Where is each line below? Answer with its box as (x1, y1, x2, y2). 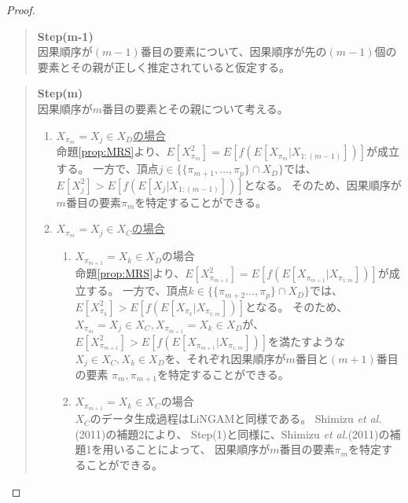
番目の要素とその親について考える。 (102, 100, 289, 116)
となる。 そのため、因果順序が (244, 176, 402, 193)
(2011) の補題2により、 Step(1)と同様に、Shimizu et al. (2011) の (75, 425, 390, 442)
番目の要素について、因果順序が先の (140, 43, 327, 60)
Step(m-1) (37, 28, 94, 44)
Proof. (6, 2, 35, 17)
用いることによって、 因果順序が (102, 441, 270, 457)
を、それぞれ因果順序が (164, 350, 286, 366)
